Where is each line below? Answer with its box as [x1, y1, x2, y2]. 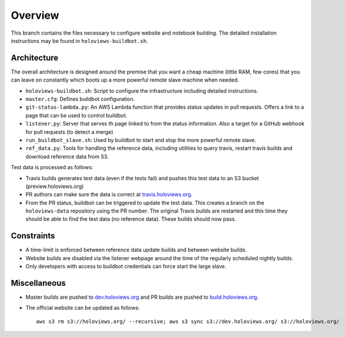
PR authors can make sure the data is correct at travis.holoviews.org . [25, 191, 193, 198]
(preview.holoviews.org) [25, 183, 84, 190]
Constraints [11, 231, 55, 241]
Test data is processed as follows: [11, 164, 93, 171]
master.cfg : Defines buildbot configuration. [25, 96, 135, 103]
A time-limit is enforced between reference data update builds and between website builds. [25, 247, 247, 254]
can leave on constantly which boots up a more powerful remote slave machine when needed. [11, 76, 239, 83]
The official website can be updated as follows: [25, 304, 140, 311]
